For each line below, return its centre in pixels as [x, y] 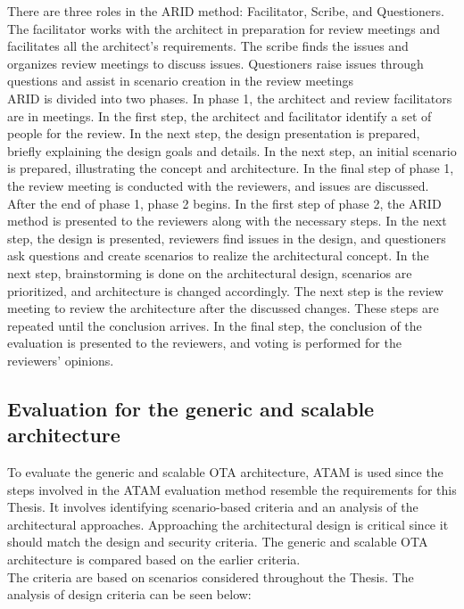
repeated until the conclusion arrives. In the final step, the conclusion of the [215, 325]
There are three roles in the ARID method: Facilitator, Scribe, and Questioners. [226, 11]
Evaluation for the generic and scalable [191, 408]
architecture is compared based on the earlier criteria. [154, 560]
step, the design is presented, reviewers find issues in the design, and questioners [227, 238]
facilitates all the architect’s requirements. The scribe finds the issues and [208, 46]
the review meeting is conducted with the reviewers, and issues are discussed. [218, 185]
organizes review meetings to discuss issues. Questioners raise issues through [215, 63]
